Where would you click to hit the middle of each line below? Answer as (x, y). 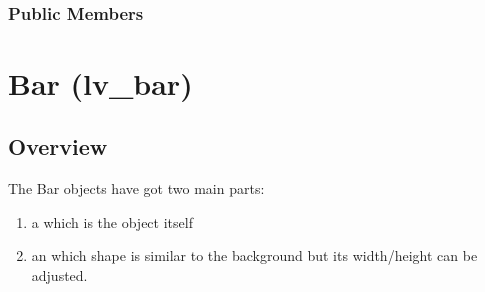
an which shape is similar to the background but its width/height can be (254, 255)
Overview (58, 146)
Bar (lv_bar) (100, 82)
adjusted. (59, 274)
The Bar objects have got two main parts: (136, 188)
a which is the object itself (112, 221)
